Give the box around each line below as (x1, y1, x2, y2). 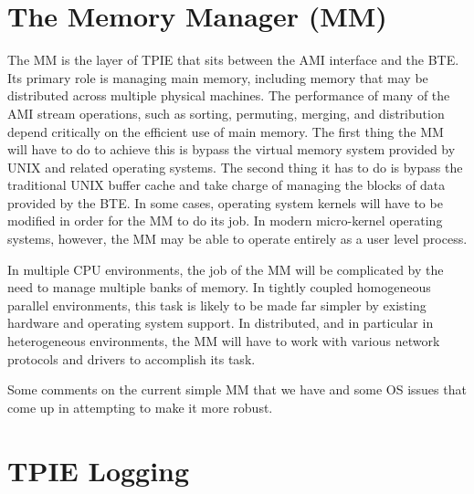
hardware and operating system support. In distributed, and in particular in (7, 313, 434, 332)
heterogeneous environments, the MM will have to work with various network (7, 331, 440, 351)
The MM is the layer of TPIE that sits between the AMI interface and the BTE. (7, 50, 459, 69)
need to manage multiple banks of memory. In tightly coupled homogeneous (7, 278, 431, 297)
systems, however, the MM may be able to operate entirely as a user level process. (7, 229, 468, 248)
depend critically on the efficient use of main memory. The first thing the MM (7, 121, 444, 141)
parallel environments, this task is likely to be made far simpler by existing (7, 295, 427, 314)
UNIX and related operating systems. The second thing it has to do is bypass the (7, 157, 463, 176)
